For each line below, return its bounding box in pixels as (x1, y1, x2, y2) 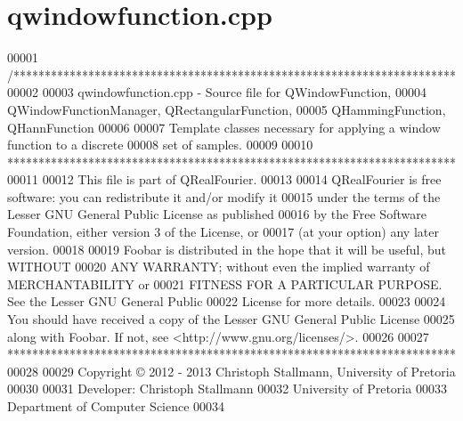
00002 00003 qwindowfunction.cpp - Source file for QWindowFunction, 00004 (7, 83, 426, 101)
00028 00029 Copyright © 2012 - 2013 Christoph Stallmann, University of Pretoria (7, 361, 456, 380)
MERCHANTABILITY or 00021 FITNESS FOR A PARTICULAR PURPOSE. (7, 274, 443, 293)
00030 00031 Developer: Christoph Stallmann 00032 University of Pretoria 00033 (7, 379, 447, 398)
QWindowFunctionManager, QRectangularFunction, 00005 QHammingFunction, (7, 100, 446, 118)
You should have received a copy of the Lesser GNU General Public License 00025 (7, 310, 455, 328)
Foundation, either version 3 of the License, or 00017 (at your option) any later (7, 223, 439, 241)
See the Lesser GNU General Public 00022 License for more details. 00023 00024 (7, 292, 446, 311)
